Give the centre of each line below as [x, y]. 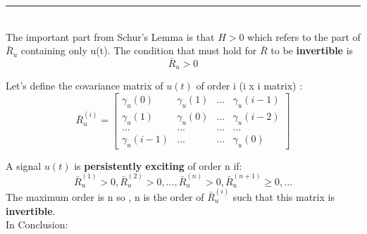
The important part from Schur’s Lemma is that [110, 36]
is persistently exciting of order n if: [158, 165]
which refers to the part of [304, 36]
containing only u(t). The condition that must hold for [139, 50]
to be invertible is [312, 50]
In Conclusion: [37, 224]
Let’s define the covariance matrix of [85, 86]
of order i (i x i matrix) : [249, 86]
